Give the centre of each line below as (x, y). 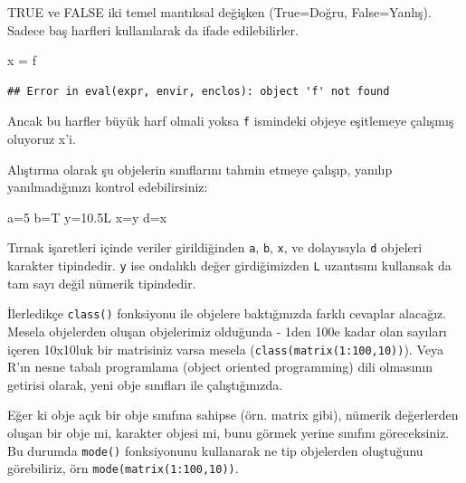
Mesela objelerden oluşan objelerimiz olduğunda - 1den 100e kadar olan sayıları (227, 331)
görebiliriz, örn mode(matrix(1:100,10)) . (123, 468)
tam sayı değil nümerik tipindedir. (102, 283)
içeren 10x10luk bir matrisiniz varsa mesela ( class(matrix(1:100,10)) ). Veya (225, 349)
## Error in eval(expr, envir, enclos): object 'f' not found (199, 91)
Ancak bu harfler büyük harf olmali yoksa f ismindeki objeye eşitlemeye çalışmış (231, 121)
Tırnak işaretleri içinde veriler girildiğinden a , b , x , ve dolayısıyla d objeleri (215, 247)
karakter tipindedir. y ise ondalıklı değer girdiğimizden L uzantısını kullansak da (229, 265)
